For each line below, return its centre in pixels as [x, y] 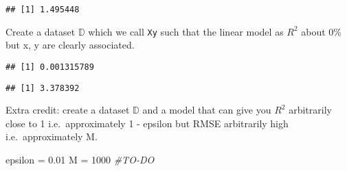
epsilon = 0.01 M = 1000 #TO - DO [80, 159]
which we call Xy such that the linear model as [186, 31]
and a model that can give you [207, 110]
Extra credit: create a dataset [68, 110]
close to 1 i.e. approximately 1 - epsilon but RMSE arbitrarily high [147, 123]
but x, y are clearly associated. [70, 45]
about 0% [322, 31]
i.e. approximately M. [52, 136]
